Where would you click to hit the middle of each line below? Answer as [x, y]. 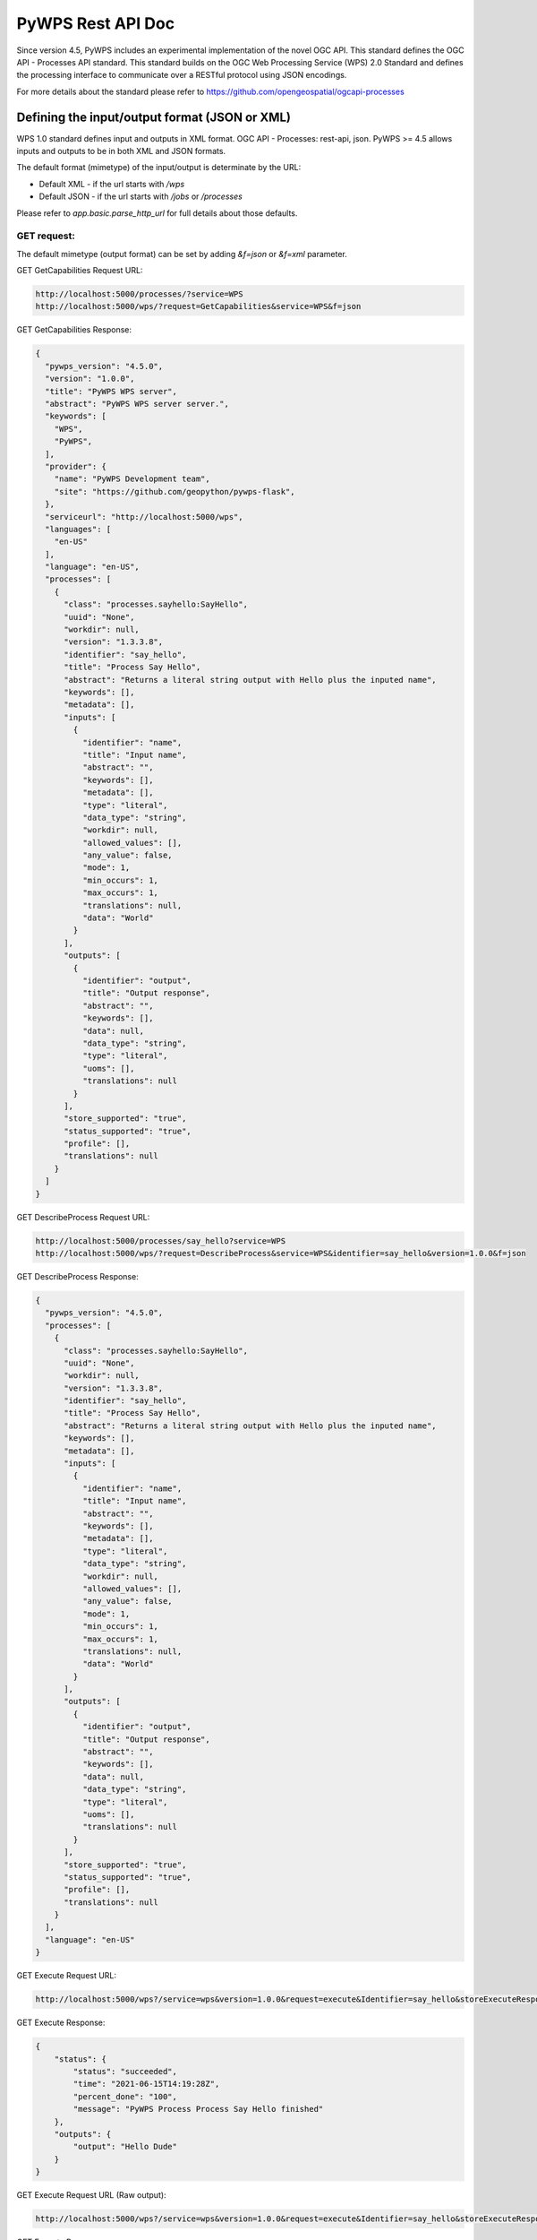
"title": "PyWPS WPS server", [111, 391]
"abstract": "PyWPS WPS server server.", [137, 404]
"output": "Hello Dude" [125, 2147]
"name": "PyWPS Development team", [132, 479]
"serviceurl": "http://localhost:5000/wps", [144, 517]
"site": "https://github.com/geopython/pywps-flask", [175, 491]
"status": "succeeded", [125, 2071]
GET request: [46, 236]
